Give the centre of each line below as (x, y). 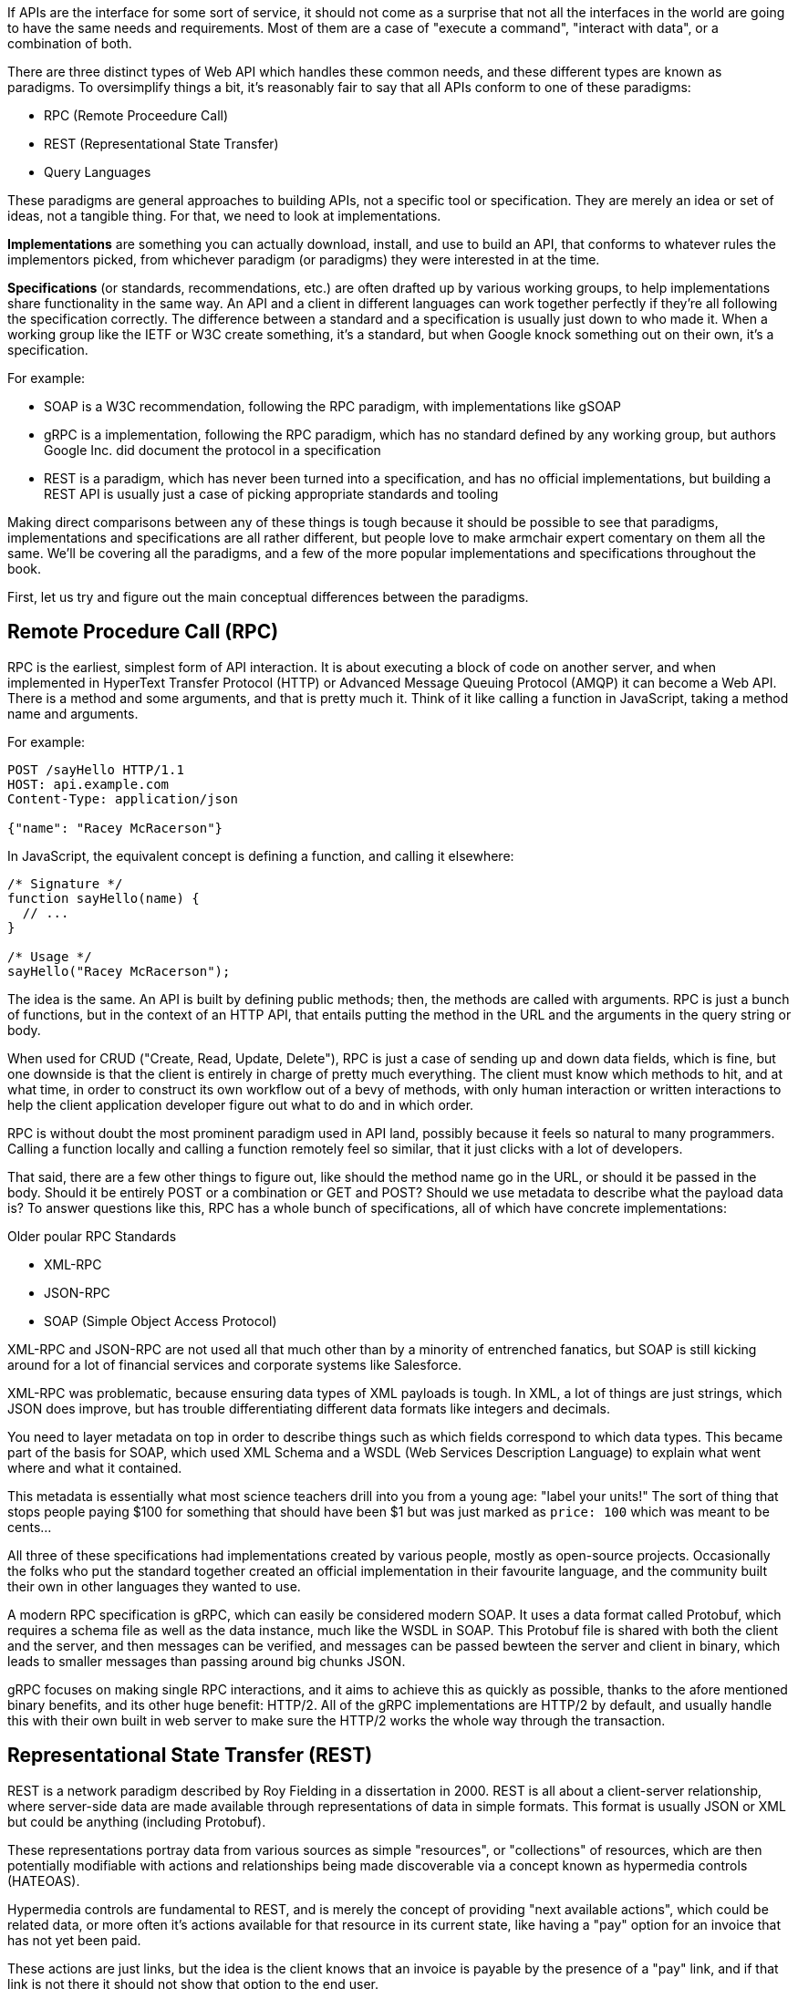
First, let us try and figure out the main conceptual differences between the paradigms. (268, 597)
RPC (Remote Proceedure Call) (136, 115)
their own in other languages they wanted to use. (154, 1586)
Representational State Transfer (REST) (190, 1756)
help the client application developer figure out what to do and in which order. (241, 1104)
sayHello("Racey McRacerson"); (119, 971)
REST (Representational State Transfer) (161, 144)
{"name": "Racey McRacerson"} (115, 828)
